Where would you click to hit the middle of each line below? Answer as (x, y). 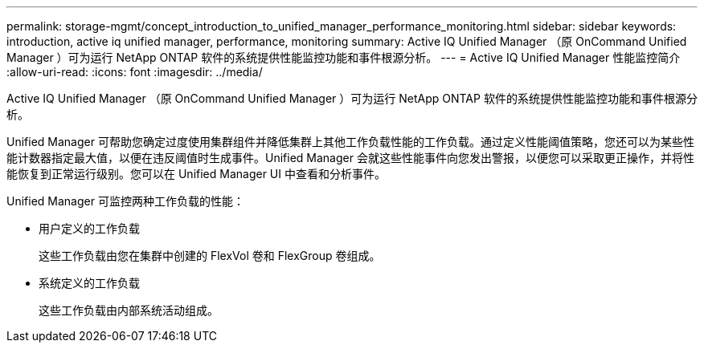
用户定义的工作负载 (89, 228)
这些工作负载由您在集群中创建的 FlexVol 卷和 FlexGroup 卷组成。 (210, 256)
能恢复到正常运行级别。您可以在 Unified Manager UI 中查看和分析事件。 (196, 174)
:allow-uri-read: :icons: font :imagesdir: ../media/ (135, 72)
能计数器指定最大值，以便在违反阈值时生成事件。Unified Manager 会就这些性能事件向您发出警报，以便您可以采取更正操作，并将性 (350, 158)
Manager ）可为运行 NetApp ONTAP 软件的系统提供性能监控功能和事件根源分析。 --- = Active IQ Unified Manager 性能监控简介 (344, 57)
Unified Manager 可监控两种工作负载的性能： (125, 201)
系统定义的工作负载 (89, 283)
